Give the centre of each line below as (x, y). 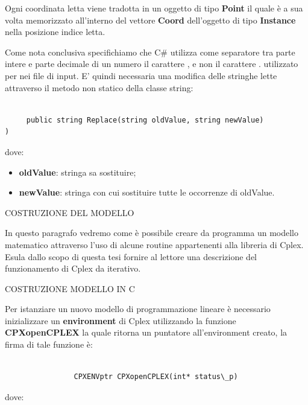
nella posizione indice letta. (55, 32)
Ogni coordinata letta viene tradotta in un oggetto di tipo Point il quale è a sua (154, 8)
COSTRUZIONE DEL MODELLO (70, 212)
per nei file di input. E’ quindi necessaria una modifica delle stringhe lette (141, 75)
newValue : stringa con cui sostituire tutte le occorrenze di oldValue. (147, 192)
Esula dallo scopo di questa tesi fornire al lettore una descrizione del (131, 256)
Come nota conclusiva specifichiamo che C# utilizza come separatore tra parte (150, 52)
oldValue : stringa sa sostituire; (77, 172)
